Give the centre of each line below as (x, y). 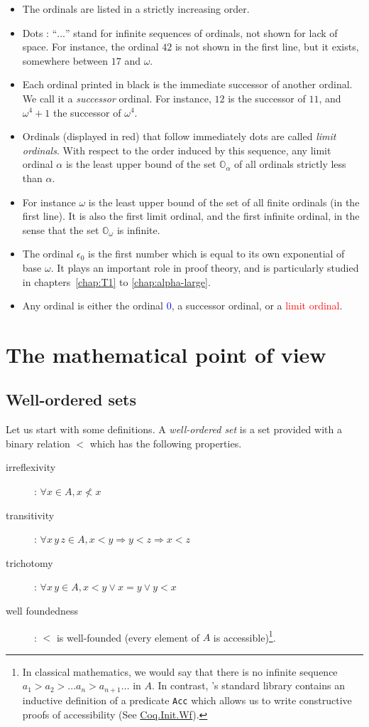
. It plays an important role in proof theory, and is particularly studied (205, 267)
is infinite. (138, 229)
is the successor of (267, 98)
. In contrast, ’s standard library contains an (248, 685)
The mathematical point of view (166, 354)
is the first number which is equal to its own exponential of (216, 254)
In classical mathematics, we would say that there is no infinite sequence (180, 671)
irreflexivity (31, 467)
